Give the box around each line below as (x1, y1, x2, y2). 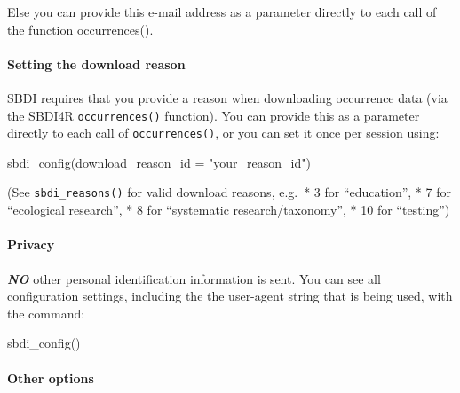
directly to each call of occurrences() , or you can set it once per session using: (7, 123, 440, 142)
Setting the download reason (7, 54, 186, 73)
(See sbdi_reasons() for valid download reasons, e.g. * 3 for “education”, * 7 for (7, 183, 451, 201)
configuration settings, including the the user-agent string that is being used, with (7, 287, 453, 305)
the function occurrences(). (7, 20, 154, 38)
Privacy (7, 235, 55, 254)
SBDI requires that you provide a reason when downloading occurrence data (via (7, 88, 448, 106)
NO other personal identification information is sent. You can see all (7, 269, 381, 287)
